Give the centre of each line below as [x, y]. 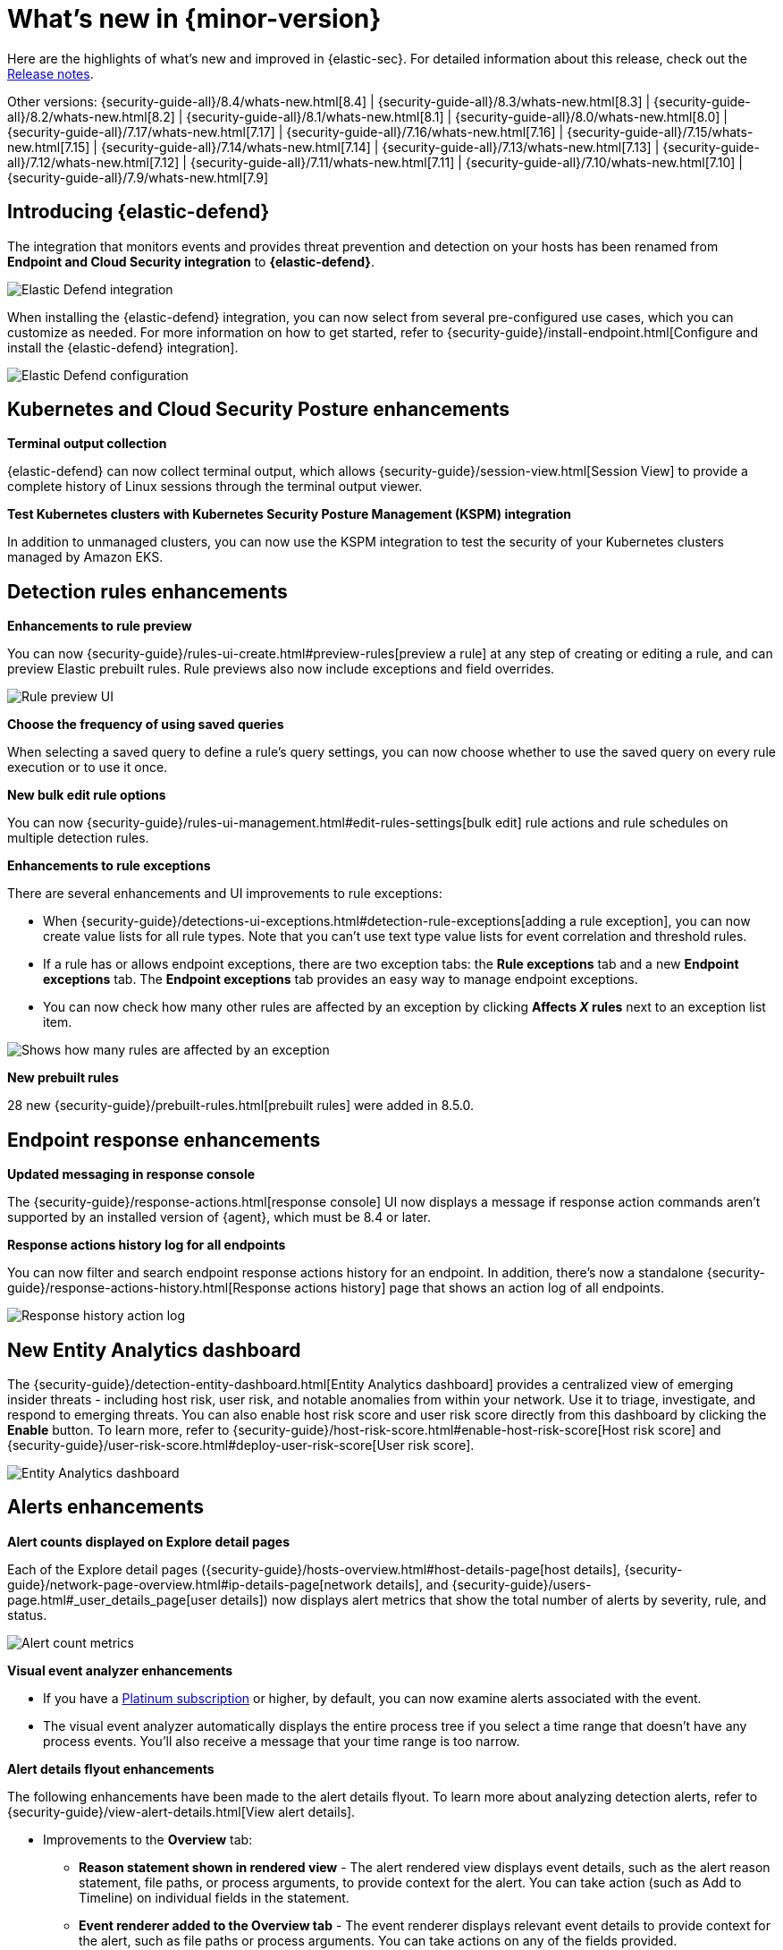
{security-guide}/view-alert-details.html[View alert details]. [181, 1811]
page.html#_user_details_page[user [112, 1599]
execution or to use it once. [88, 767]
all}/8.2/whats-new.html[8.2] [91, 116]
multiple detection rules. [78, 838]
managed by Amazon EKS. [85, 557]
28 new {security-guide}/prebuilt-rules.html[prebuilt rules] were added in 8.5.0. [240, 1106]
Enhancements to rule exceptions [109, 866]
